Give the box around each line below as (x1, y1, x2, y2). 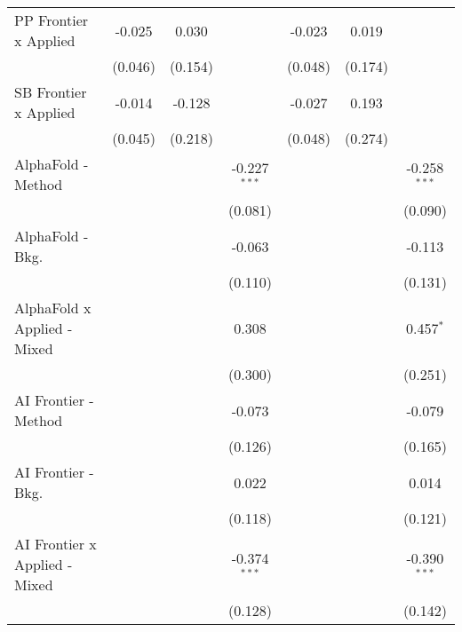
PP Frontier (14, 10, 89, 30)
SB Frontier (14, 82, 87, 102)
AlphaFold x (14, 297, 92, 318)
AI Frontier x (14, 533, 97, 554)
